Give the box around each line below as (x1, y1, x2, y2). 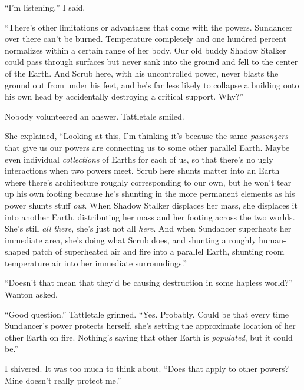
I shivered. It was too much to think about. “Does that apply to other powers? (5, 362, 289, 375)
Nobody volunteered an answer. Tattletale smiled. (5, 110, 184, 122)
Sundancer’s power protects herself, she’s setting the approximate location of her (5, 319, 296, 332)
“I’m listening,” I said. (5, 1, 85, 13)
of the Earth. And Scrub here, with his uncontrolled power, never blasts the (5, 67, 279, 79)
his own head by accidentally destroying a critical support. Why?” (5, 90, 244, 103)
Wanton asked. (5, 288, 58, 300)
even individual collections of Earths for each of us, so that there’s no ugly (5, 153, 273, 165)
